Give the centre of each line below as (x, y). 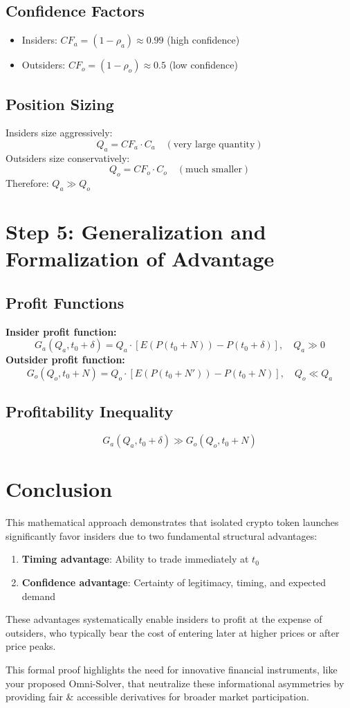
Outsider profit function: (65, 360)
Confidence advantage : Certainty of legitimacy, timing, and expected (174, 582)
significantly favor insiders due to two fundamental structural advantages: (162, 535)
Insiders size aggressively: (59, 133)
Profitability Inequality (90, 411)
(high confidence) (203, 40)
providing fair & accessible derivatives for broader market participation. (157, 697)
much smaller (214, 170)
